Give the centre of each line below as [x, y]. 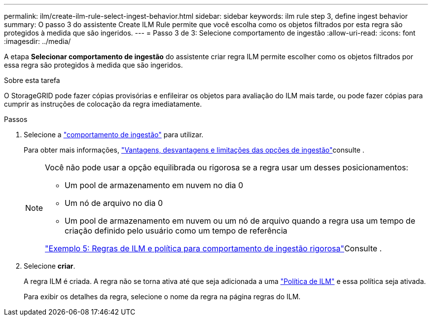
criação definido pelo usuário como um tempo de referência [176, 231]
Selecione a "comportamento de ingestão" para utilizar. [114, 135]
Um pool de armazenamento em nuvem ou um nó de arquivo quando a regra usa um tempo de [240, 221]
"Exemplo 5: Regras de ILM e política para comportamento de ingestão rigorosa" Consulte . [214, 248]
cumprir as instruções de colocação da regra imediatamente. [103, 104]
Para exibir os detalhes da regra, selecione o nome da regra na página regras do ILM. [162, 297]
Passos [16, 119]
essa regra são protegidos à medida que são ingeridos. [93, 65]
